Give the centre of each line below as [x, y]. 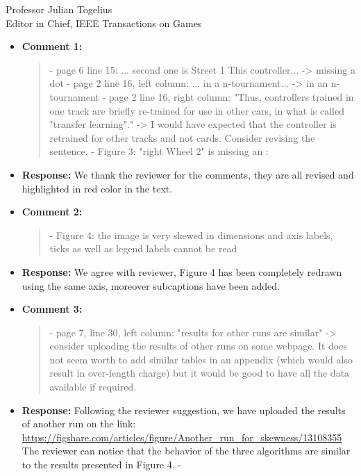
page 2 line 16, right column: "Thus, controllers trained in [231, 96]
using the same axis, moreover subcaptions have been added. [151, 285]
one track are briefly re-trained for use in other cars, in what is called [197, 110]
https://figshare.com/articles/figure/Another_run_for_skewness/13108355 [182, 437]
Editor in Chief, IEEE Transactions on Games [104, 23]
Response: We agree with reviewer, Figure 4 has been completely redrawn [182, 271]
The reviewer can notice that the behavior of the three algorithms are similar [186, 451]
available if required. [93, 387]
